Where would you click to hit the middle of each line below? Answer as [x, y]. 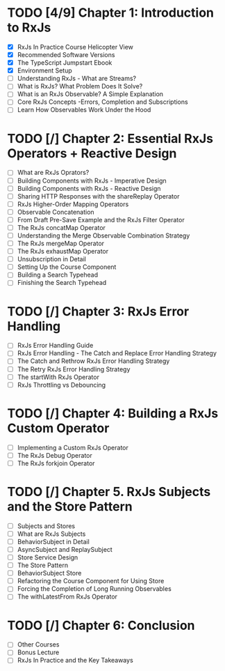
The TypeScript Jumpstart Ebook [65, 63]
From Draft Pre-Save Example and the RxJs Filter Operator [101, 219]
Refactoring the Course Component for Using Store [91, 581]
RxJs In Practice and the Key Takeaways [75, 661]
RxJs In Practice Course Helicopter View [75, 47]
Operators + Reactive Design [92, 153]
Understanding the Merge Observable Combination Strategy [103, 236]
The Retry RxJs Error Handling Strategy [74, 369]
